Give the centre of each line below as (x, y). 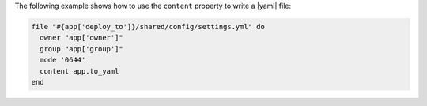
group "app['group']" (82, 49)
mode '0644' (63, 60)
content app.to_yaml (79, 71)
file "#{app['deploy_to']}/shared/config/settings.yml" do (148, 26)
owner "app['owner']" (82, 38)
